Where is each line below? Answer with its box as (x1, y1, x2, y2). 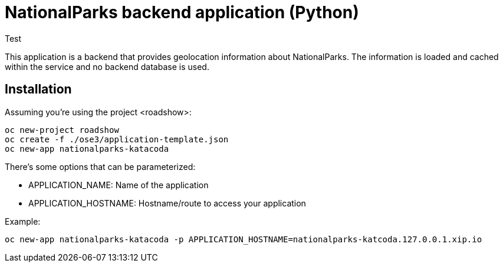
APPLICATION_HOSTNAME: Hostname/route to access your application (28, 198, 306, 208)
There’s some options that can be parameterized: (5, 161, 196, 172)
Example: (5, 216, 41, 226)
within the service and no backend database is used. (5, 61, 209, 72)
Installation (5, 82, 72, 97)
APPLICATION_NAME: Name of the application (28, 179, 209, 190)
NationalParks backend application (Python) (5, 2, 359, 22)
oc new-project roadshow (5, 125, 119, 135)
